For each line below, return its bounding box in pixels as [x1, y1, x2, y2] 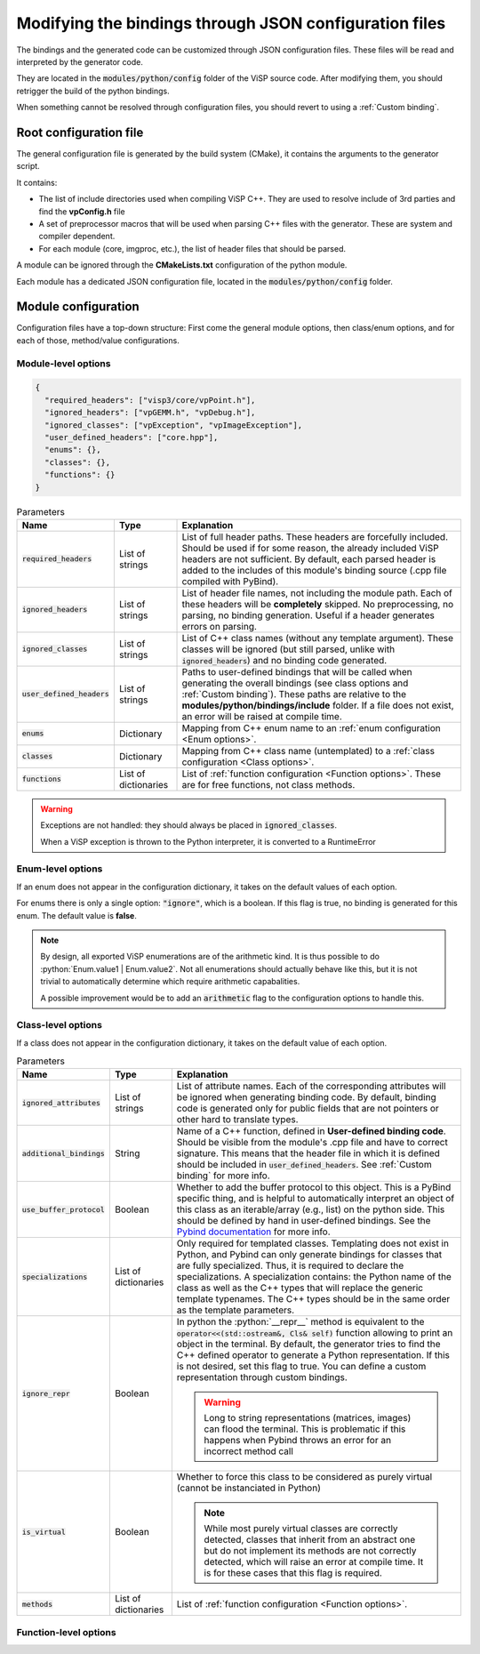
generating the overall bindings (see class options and [181, 677, 409, 689]
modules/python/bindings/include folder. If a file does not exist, [181, 699, 454, 711]
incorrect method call [204, 1445, 293, 1457]
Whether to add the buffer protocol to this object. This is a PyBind [176, 1181, 452, 1193]
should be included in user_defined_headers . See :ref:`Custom [176, 1159, 432, 1171]
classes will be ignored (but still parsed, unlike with [181, 643, 396, 655]
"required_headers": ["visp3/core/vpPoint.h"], [44, 395, 256, 405]
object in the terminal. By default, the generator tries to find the [176, 1338, 441, 1351]
